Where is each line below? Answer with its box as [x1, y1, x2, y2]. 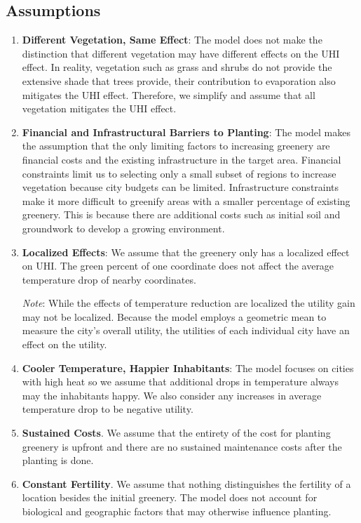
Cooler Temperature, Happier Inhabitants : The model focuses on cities [22, 360, 354, 375]
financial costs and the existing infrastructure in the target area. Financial [22, 152, 341, 166]
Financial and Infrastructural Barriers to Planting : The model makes [22, 124, 350, 139]
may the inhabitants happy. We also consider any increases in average [22, 388, 322, 402]
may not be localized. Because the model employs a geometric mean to [22, 309, 327, 324]
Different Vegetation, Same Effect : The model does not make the [22, 32, 322, 47]
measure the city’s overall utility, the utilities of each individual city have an [22, 323, 350, 338]
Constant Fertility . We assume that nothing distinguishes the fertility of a [22, 476, 351, 491]
